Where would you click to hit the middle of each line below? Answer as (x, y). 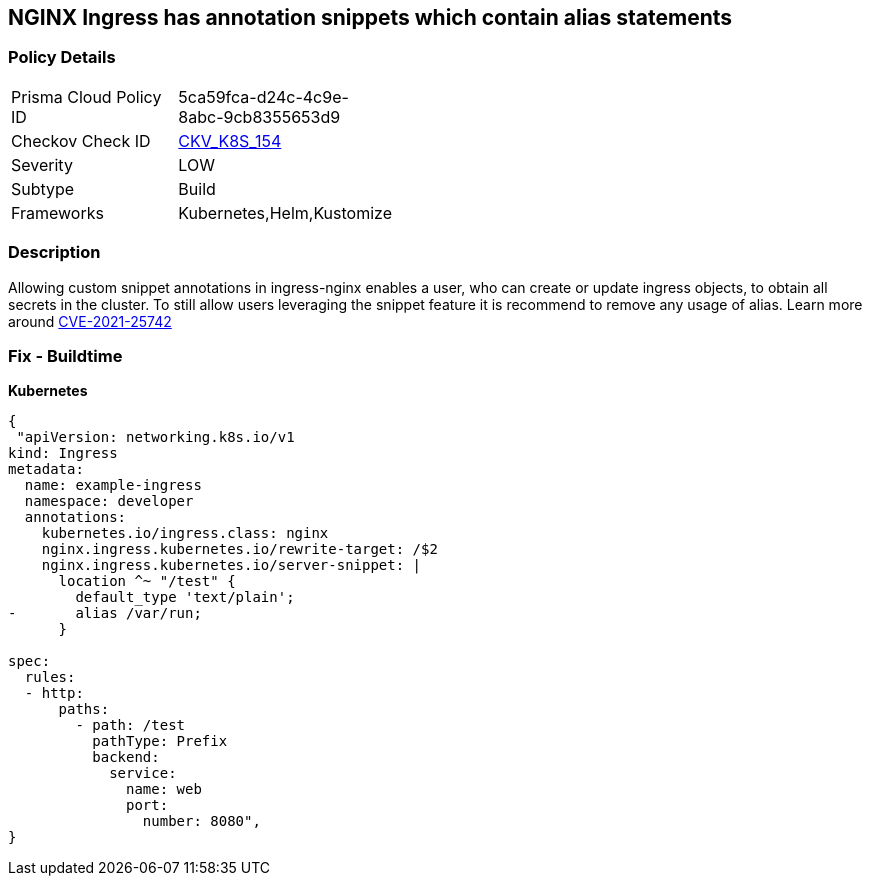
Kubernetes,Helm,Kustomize (285, 212)
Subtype (43, 188)
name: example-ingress (113, 485)
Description (54, 252)
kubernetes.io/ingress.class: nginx (185, 533)
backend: (126, 757)
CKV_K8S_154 (230, 140)
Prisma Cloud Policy (86, 96)
